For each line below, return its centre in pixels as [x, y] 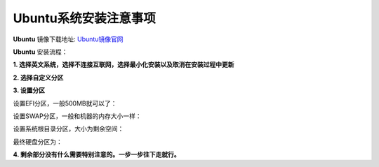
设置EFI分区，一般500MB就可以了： [65, 103]
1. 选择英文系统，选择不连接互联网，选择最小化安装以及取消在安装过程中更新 [124, 65]
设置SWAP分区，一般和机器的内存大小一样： [77, 116]
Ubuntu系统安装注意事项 [84, 18]
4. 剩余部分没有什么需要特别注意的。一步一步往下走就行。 [97, 154]
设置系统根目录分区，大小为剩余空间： [68, 129]
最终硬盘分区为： [38, 141]
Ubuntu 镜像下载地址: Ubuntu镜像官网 [68, 39]
